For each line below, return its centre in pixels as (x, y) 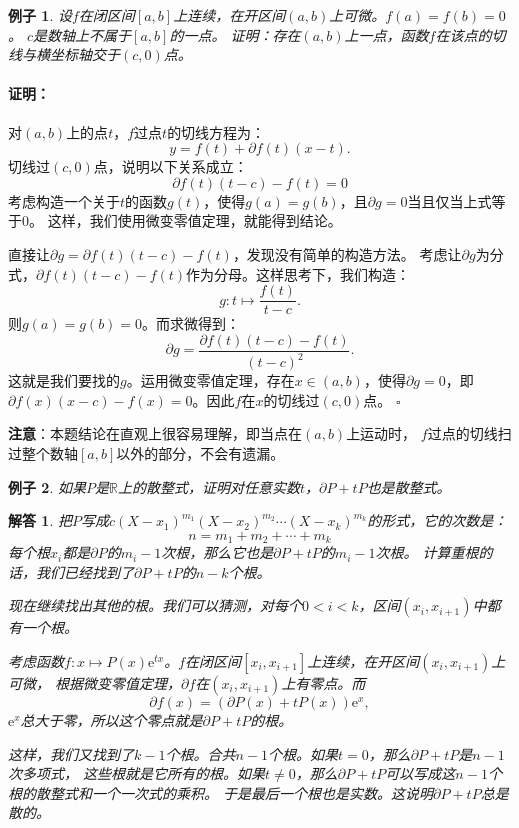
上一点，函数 (386, 34)
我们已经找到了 (84, 571)
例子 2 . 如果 (47, 486)
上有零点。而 (323, 683)
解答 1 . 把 (40, 520)
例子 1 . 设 (40, 15)
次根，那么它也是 (217, 552)
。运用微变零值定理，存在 (210, 380)
